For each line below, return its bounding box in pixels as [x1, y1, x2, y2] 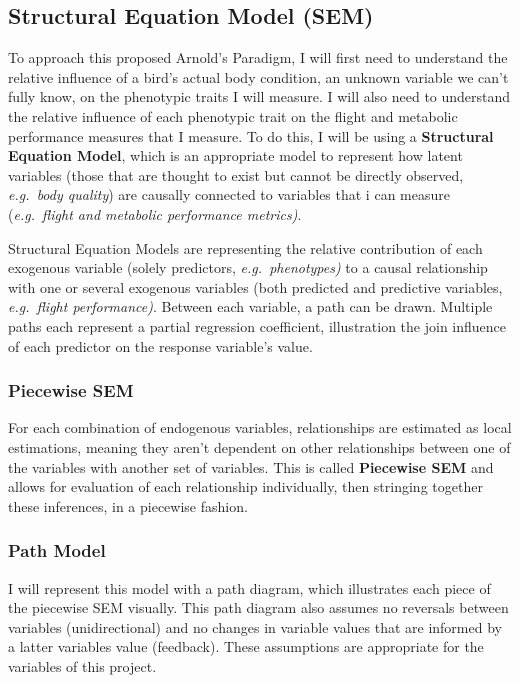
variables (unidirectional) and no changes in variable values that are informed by [8, 616, 502, 637]
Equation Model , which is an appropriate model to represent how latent [8, 145, 463, 166]
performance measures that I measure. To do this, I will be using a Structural [8, 125, 494, 146]
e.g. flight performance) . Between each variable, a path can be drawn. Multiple [8, 296, 493, 317]
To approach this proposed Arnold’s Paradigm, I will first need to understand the [8, 47, 508, 68]
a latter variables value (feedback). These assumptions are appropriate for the [8, 636, 484, 657]
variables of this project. [8, 655, 157, 676]
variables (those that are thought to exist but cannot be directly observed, [8, 164, 464, 185]
